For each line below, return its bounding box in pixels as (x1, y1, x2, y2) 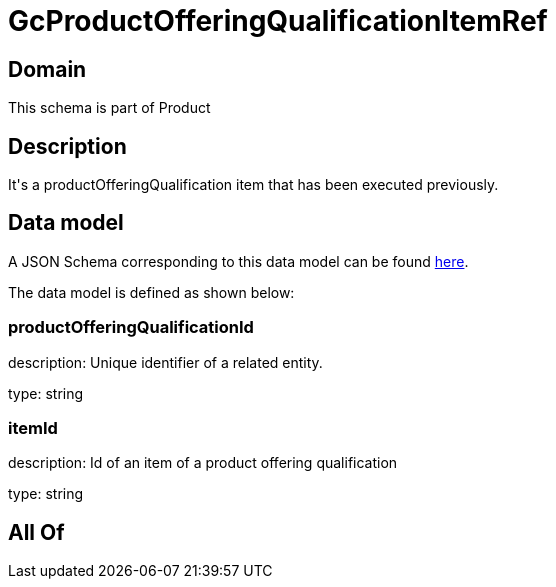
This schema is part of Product (8, 99, 211, 117)
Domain (8, 56, 87, 82)
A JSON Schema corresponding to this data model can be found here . (8, 252, 469, 270)
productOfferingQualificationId (8, 317, 254, 338)
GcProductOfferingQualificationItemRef (8, 4, 548, 38)
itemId (8, 417, 58, 438)
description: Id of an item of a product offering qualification (8, 454, 398, 472)
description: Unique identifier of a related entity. (8, 353, 323, 371)
